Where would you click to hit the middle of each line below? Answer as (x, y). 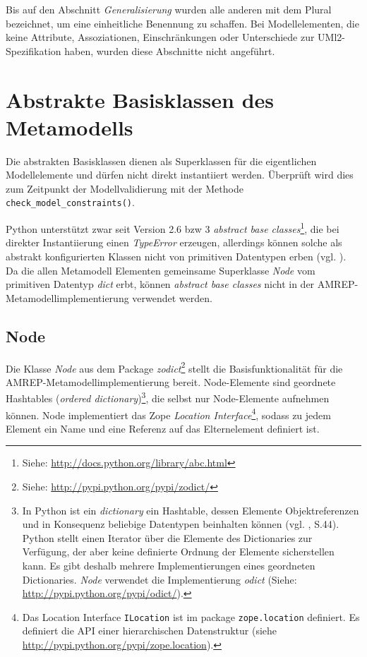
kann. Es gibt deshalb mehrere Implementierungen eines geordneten (169, 566)
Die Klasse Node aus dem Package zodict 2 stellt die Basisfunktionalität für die (174, 367)
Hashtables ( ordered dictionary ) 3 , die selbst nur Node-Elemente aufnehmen (168, 397)
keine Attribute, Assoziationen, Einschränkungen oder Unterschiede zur (160, 37)
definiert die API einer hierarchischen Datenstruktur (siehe (150, 631)
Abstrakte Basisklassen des (140, 99)
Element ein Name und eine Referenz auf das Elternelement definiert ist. (163, 428)
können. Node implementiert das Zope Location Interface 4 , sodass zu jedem (168, 414)
